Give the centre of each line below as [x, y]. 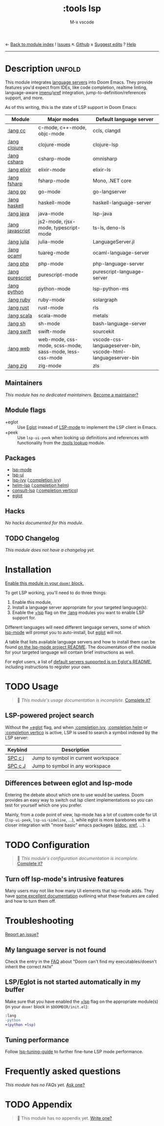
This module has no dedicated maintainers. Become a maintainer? [72, 395]
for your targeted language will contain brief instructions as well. [70, 652]
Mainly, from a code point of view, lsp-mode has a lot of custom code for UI [81, 815]
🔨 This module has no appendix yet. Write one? [64, 1118]
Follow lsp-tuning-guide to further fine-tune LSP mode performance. [74, 1052]
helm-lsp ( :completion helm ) [41, 485]
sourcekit [103, 331]
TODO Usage [32, 687]
